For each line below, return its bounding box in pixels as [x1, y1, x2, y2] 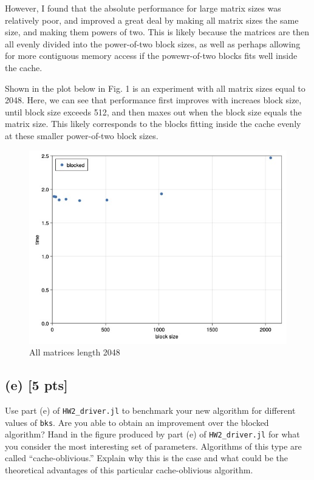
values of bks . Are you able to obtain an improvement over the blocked [5, 416, 269, 428]
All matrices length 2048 [29, 346, 120, 358]
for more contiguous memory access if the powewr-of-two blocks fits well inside [5, 49, 298, 62]
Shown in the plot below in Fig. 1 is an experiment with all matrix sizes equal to [5, 81, 305, 94]
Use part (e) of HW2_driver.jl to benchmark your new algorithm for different [5, 403, 296, 416]
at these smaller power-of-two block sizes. [5, 129, 159, 142]
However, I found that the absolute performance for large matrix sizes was [5, 2, 281, 14]
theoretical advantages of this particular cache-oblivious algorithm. [5, 464, 253, 476]
